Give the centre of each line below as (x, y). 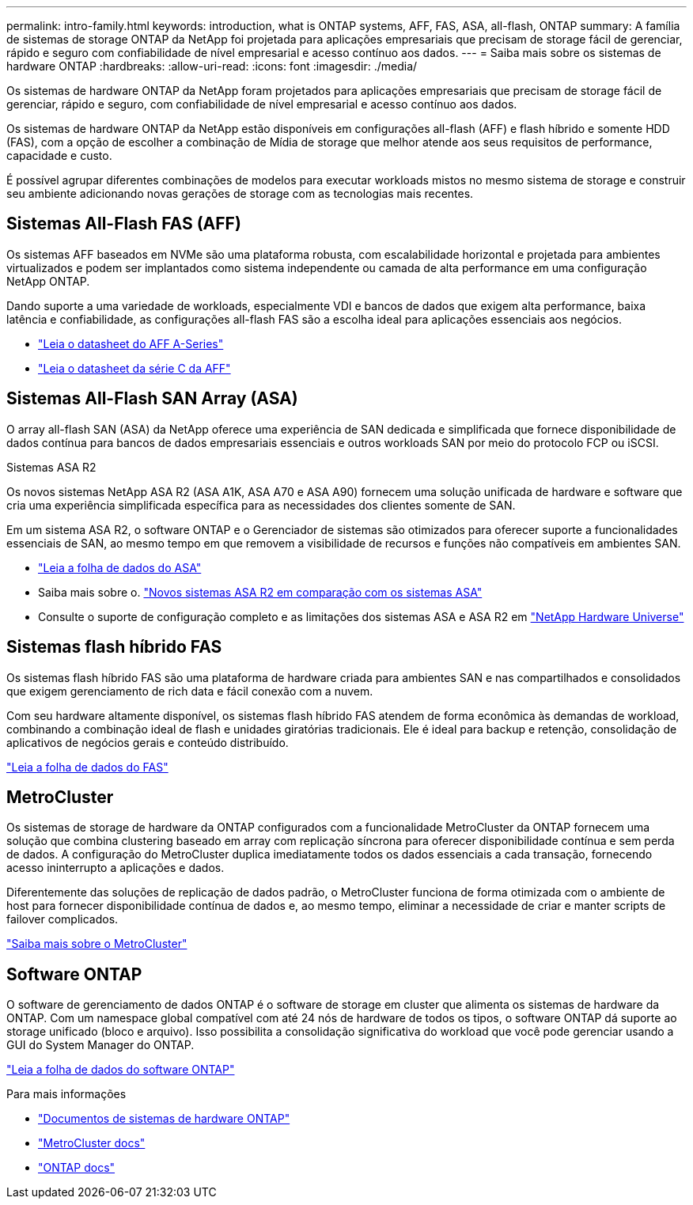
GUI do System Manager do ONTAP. (100, 1045)
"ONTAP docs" (77, 1168)
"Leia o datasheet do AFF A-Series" (131, 343)
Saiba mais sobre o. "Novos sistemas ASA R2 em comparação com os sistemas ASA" (260, 592)
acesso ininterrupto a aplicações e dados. (116, 868)
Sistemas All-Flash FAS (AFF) (124, 224)
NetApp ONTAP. (48, 281)
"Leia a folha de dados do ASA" (120, 567)
